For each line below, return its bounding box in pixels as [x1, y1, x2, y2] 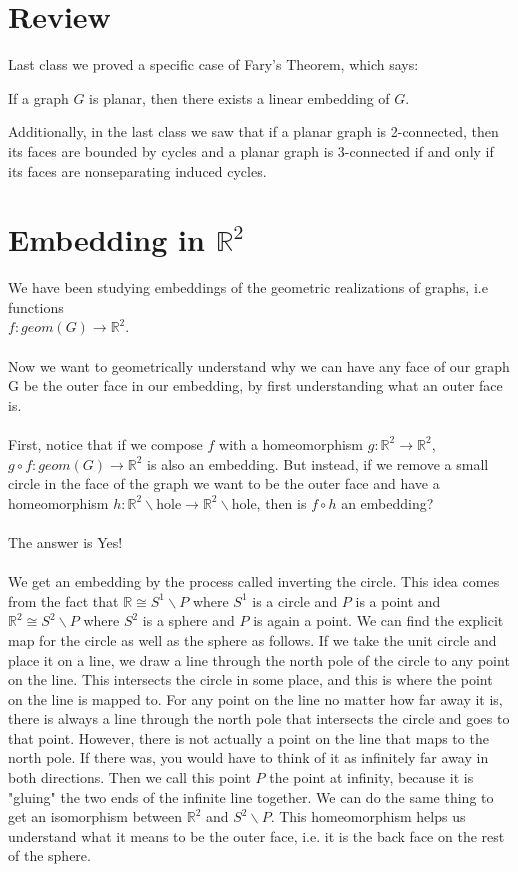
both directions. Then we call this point [8, 767, 251, 788]
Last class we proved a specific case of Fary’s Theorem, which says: [8, 54, 419, 75]
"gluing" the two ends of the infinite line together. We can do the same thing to [8, 786, 494, 807]
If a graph [8, 87, 69, 108]
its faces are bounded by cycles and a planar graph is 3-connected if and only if [8, 140, 494, 161]
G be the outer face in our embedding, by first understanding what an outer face [8, 375, 503, 396]
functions [8, 296, 64, 317]
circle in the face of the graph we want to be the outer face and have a [8, 473, 440, 494]
